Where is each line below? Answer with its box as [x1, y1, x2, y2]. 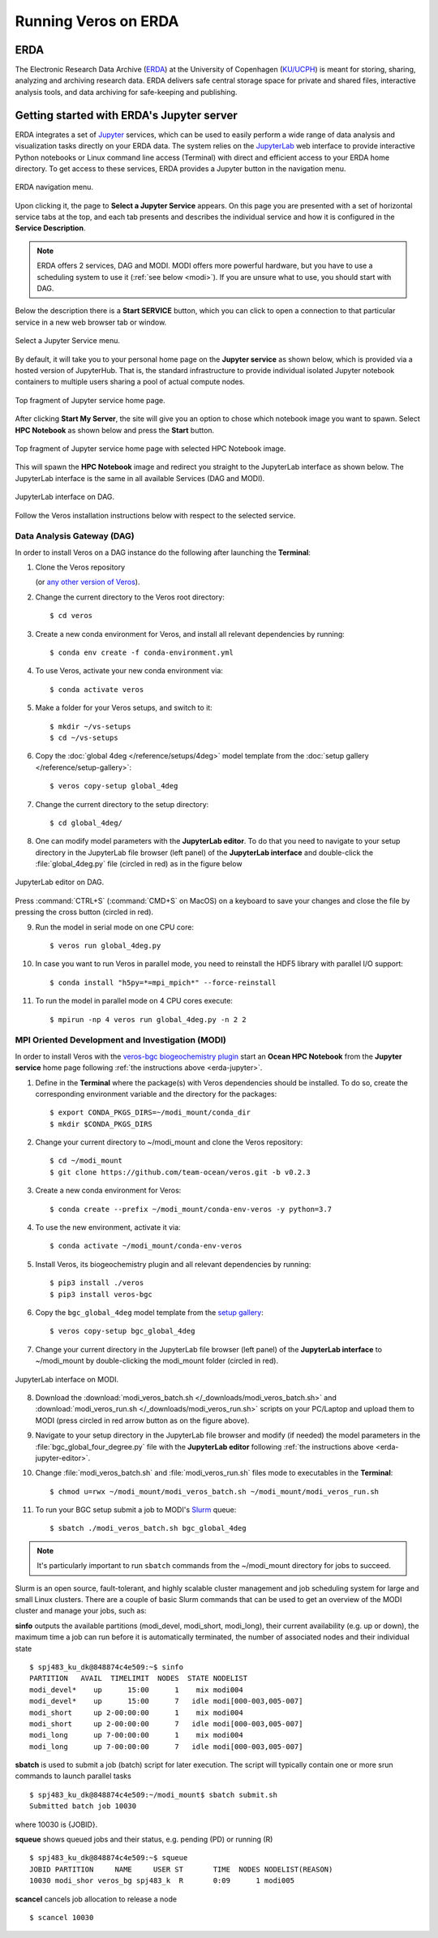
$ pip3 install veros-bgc [49, 1290, 153, 1299]
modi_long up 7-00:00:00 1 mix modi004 [29, 1730, 243, 1740]
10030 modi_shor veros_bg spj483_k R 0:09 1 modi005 [29, 1876, 295, 1885]
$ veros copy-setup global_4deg [49, 781, 178, 791]
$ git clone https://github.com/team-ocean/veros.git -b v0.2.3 [49, 1167, 311, 1176]
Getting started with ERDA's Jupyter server [15, 108, 238, 122]
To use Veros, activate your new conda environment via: [35, 666, 223, 676]
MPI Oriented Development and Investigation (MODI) [15, 1034, 226, 1046]
